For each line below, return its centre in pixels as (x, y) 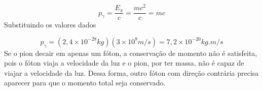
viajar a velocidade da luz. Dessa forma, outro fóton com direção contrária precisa (131, 72)
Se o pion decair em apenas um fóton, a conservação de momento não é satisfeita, (131, 53)
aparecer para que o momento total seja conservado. (85, 83)
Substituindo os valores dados (50, 25)
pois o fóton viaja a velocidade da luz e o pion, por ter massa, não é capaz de (124, 63)
